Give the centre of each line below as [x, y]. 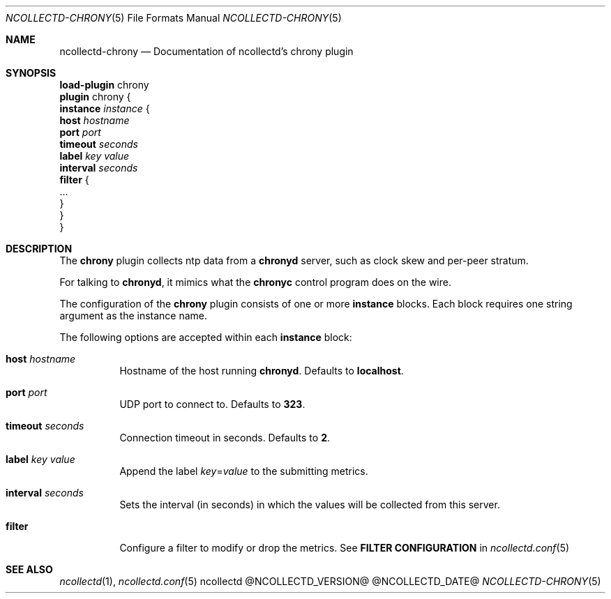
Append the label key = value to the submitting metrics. [244, 471]
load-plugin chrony [104, 85]
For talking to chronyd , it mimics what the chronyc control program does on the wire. [255, 282]
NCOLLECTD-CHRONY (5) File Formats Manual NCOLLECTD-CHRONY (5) [174, 18]
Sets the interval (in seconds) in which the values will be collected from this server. [310, 505]
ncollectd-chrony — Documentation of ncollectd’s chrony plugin [206, 51]
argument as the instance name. [134, 316]
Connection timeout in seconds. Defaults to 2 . [225, 438]
